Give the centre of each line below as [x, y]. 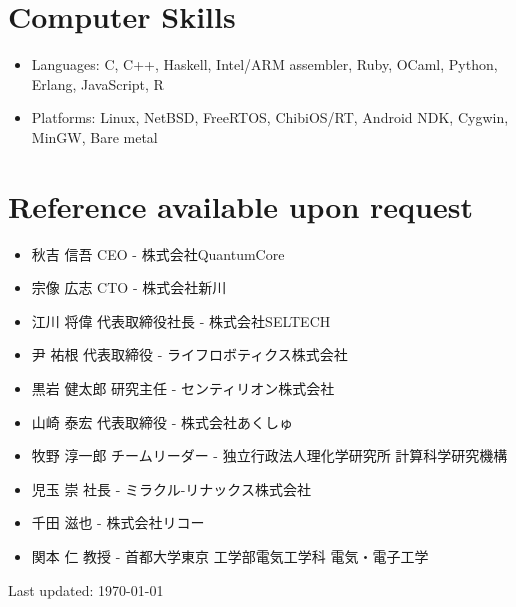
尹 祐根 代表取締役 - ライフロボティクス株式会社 [189, 354]
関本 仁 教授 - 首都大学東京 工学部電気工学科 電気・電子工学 [230, 555]
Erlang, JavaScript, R [97, 83]
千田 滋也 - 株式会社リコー [118, 522]
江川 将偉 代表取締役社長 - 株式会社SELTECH [181, 320]
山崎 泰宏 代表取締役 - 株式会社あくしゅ [162, 421]
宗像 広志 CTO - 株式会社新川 [129, 287]
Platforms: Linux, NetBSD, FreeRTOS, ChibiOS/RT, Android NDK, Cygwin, [270, 117]
